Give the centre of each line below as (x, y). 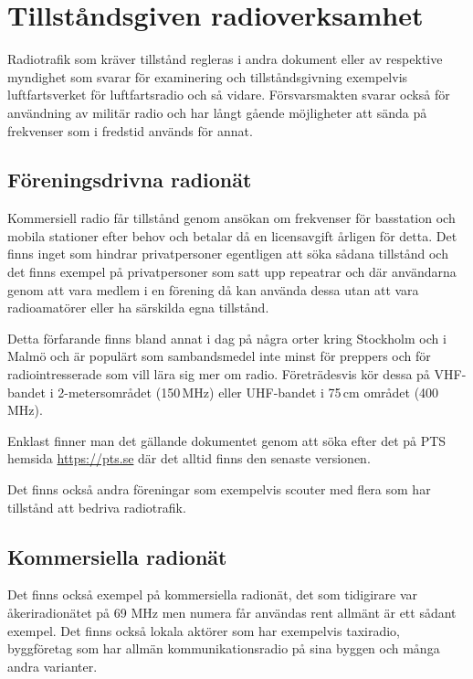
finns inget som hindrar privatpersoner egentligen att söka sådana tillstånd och (228, 254)
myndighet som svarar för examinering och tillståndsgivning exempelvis (208, 76)
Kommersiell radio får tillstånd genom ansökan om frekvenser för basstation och (231, 218)
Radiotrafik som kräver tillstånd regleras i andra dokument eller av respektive (225, 59)
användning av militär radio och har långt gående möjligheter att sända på (217, 112)
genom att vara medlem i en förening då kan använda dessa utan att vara (213, 289)
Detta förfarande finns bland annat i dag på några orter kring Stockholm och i (227, 338)
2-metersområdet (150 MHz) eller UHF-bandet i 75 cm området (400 (248, 392)
